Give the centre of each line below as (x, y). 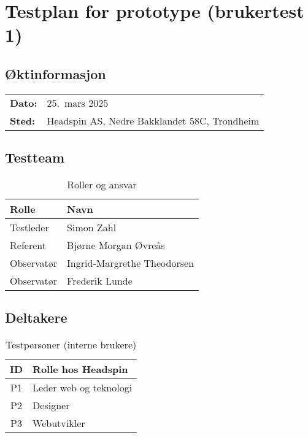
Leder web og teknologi (83, 388)
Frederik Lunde (100, 280)
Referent (28, 245)
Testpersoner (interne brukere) (71, 345)
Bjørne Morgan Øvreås (116, 245)
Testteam (35, 157)
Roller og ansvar (102, 184)
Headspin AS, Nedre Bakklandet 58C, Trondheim (153, 120)
